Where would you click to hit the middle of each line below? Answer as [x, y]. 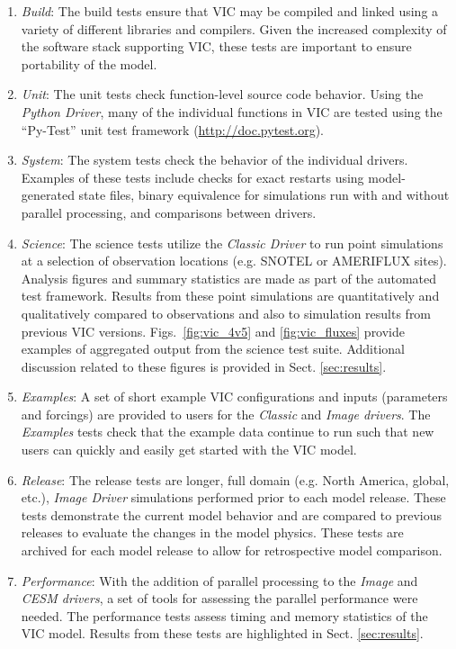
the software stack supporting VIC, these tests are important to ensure [216, 46]
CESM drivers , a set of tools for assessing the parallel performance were [219, 598]
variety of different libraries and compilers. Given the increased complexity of [234, 28]
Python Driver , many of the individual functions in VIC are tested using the [232, 111]
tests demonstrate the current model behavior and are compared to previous [232, 514]
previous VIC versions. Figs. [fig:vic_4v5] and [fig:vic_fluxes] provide [213, 331]
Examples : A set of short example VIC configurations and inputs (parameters [234, 397]
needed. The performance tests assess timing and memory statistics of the [224, 615]
